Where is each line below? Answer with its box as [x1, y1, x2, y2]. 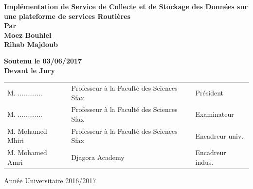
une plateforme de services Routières [4, 11, 131, 21]
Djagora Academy [71, 152, 125, 162]
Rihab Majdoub [4, 39, 58, 49]
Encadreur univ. [195, 130, 244, 141]
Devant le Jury [4, 65, 55, 75]
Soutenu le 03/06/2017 [4, 55, 82, 65]
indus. [195, 157, 214, 167]
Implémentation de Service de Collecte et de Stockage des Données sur [4, 1, 248, 11]
